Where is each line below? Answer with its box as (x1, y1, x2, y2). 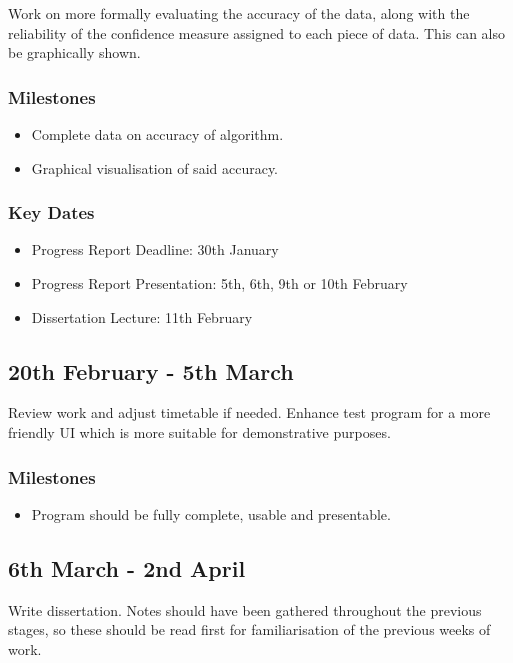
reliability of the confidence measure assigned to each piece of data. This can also (8, 22, 506, 43)
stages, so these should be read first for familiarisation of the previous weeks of (8, 619, 491, 640)
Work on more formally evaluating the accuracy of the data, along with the (8, 3, 470, 23)
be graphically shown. (8, 42, 141, 63)
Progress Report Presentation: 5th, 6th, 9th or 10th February (31, 273, 408, 293)
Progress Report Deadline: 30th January (31, 239, 279, 260)
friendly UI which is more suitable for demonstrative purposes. (8, 421, 391, 442)
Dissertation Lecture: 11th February (31, 306, 253, 327)
